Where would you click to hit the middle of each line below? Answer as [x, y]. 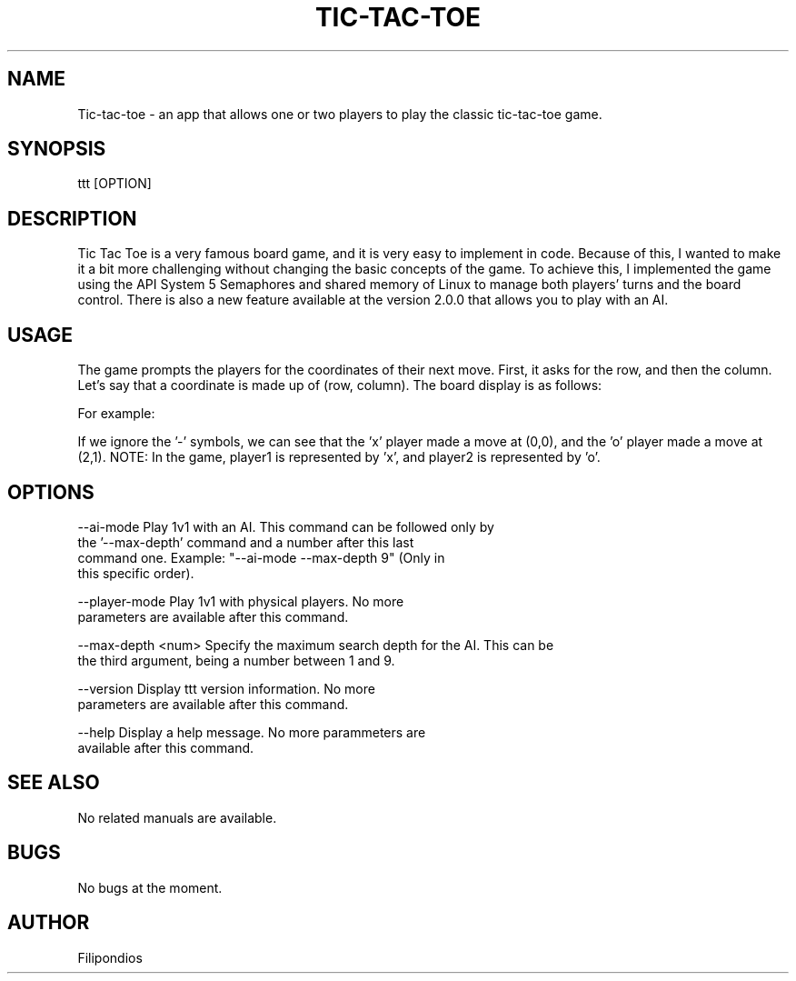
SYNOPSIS [57, 149]
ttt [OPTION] [114, 184]
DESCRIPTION [72, 218]
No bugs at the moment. [150, 887]
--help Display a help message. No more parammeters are [252, 732]
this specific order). [136, 573]
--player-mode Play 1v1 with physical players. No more [241, 601]
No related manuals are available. [177, 817]
